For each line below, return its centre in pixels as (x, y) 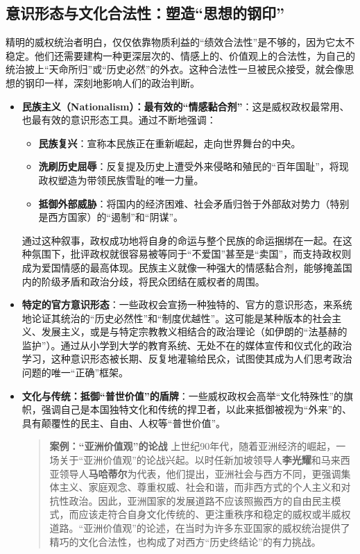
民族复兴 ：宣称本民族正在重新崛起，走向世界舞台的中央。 (170, 143)
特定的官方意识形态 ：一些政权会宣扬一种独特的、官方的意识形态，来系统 (187, 304)
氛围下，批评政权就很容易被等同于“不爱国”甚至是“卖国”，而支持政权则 (191, 254)
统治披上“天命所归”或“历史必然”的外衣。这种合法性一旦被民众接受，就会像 (175, 69)
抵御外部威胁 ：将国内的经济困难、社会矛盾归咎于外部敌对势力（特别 (194, 203)
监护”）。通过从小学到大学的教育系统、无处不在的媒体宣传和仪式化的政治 (187, 345)
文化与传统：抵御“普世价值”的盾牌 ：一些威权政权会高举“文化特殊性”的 (183, 395)
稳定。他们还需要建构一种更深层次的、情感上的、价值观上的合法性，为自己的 (180, 55)
